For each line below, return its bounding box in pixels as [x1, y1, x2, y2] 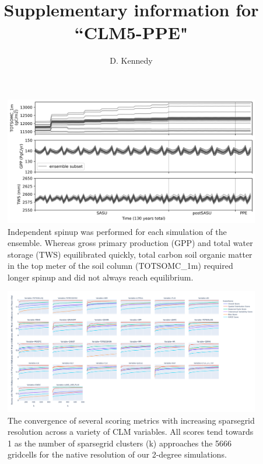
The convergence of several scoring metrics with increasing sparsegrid [8, 414, 255, 426]
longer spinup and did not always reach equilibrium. [8, 271, 194, 283]
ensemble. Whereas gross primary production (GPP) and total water [8, 237, 253, 249]
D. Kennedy [110, 54, 153, 67]
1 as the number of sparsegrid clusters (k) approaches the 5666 [8, 437, 232, 449]
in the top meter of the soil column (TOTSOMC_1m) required [8, 259, 233, 272]
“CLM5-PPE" [74, 20, 188, 44]
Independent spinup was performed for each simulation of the [8, 225, 227, 237]
